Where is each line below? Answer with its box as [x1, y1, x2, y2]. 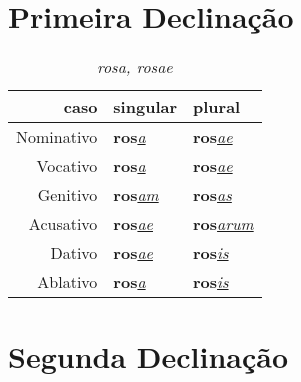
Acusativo [28, 212, 98, 236]
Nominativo [16, 125, 98, 149]
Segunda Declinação [8, 336, 289, 377]
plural [193, 95, 241, 119]
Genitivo [37, 183, 98, 207]
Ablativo [37, 270, 98, 294]
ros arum [193, 212, 254, 236]
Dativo [50, 241, 98, 265]
